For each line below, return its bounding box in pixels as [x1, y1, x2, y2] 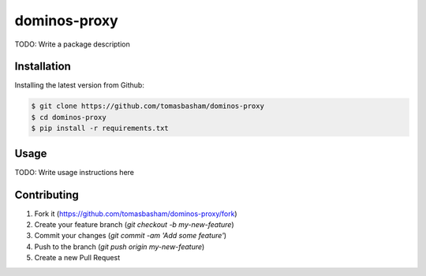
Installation [14, 60, 71, 73]
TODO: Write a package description [14, 39, 130, 49]
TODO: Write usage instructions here [14, 167, 134, 177]
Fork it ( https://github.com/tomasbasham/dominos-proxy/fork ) [34, 209, 237, 218]
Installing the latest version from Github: [14, 80, 145, 90]
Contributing [14, 188, 79, 201]
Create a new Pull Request [34, 253, 121, 263]
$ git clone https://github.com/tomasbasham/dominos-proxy [31, 102, 264, 110]
